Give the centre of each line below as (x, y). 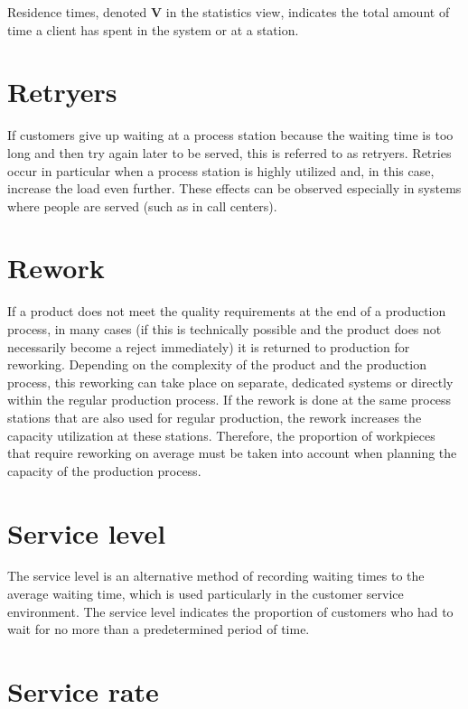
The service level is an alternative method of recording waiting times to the (216, 576)
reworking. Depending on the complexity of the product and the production (217, 364)
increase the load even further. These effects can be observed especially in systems (234, 188)
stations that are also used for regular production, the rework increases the (215, 417)
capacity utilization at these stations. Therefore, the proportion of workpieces (221, 435)
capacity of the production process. (104, 470)
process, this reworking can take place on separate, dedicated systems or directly (230, 382)
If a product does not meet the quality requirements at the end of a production (227, 311)
